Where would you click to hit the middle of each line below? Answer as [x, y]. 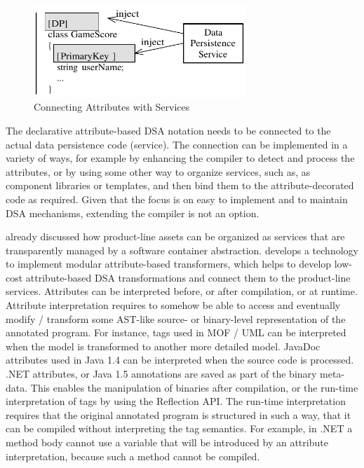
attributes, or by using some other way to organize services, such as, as [158, 171]
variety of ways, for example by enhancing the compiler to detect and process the [180, 158]
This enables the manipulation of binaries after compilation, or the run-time [194, 387]
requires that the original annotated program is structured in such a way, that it [178, 414]
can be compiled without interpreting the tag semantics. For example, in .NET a [179, 428]
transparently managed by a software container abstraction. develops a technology [182, 250]
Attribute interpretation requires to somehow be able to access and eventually [173, 305]
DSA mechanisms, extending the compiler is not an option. [133, 213]
